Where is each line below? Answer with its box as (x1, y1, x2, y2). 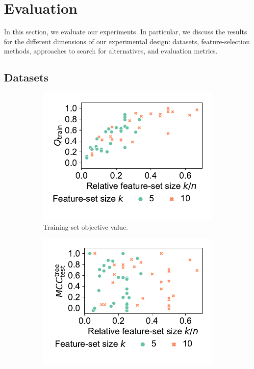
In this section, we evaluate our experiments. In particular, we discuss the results (4, 26, 247, 37)
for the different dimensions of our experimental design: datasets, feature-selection (4, 36, 250, 46)
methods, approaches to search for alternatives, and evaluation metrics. (4, 46, 218, 56)
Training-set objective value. (43, 221, 128, 232)
